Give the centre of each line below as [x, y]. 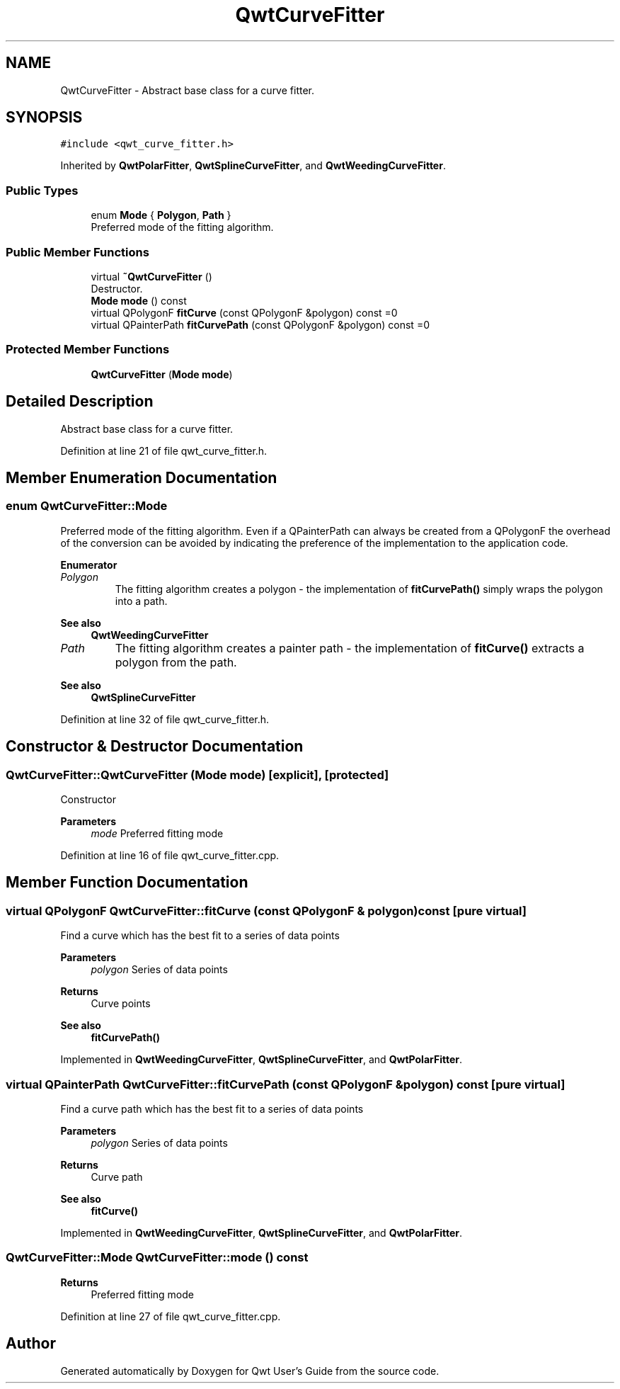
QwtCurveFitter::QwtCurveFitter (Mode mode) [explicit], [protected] [197, 775]
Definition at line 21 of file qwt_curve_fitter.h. [164, 450]
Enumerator [89, 565]
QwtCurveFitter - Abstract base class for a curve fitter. [188, 90]
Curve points [121, 1004]
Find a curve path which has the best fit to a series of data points [212, 1109]
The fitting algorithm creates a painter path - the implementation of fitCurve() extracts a [350, 648]
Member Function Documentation [127, 883]
